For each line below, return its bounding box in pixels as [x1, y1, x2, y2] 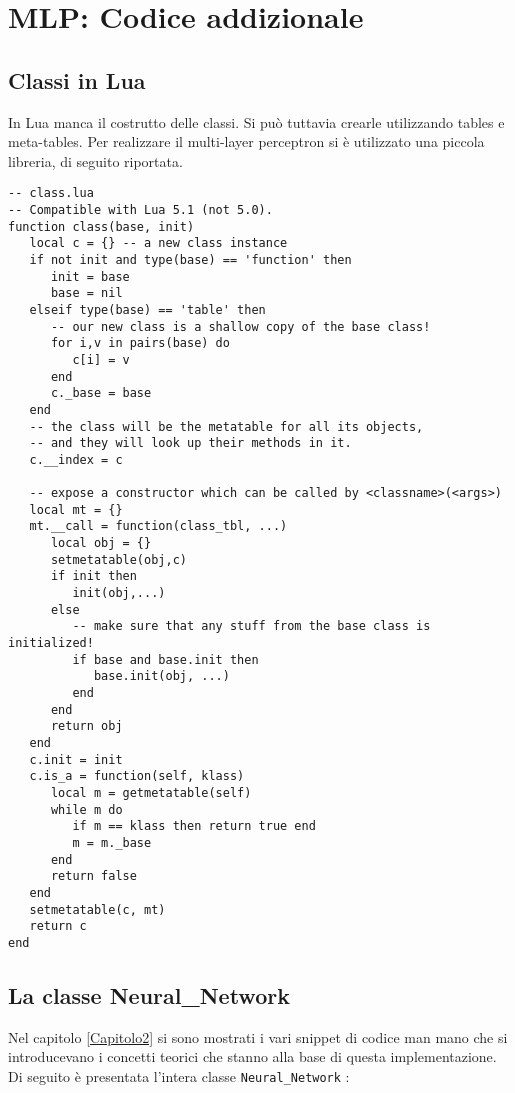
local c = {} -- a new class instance [29, 236, 288, 251]
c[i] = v [72, 352, 130, 367]
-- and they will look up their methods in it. [29, 436, 352, 451]
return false [50, 869, 137, 884]
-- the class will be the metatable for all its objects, [29, 419, 424, 434]
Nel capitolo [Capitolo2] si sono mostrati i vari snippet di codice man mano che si [8, 1026, 508, 1047]
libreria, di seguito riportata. [8, 150, 183, 171]
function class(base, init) [8, 219, 195, 234]
